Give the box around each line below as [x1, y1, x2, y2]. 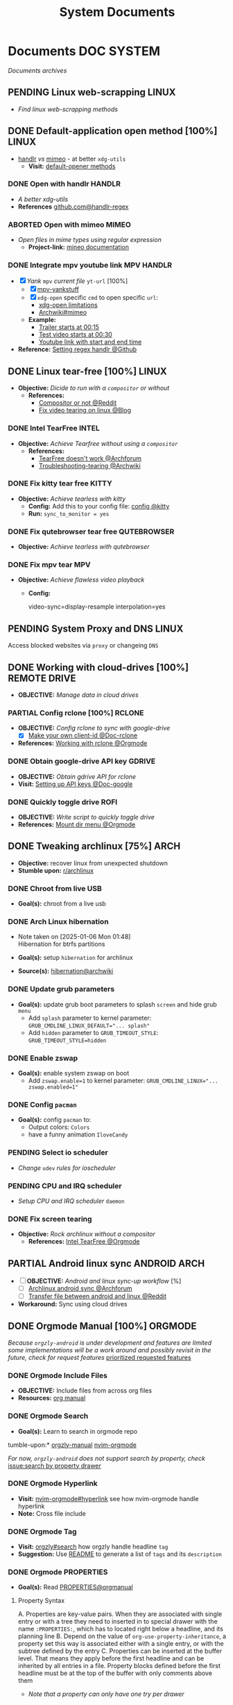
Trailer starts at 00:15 [38, 323, 100, 331]
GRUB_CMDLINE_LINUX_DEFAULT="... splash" [28, 1022, 150, 1030]
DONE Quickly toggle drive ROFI [8, 797, 118, 807]
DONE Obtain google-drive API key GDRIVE [8, 756, 156, 766]
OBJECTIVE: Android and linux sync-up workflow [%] [26, 1277, 182, 1286]
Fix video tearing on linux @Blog [38, 406, 131, 415]
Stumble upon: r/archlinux [17, 866, 94, 874]
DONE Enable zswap [8, 1053, 78, 1063]
